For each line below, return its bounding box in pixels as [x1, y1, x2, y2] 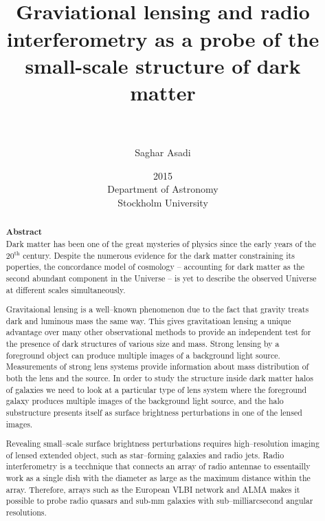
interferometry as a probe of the [6, 24, 320, 52]
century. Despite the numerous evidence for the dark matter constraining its [23, 249, 295, 261]
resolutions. [5, 507, 47, 518]
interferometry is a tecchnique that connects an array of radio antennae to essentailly [5, 460, 311, 472]
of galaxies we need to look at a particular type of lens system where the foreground [5, 383, 307, 395]
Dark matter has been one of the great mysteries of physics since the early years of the [5, 237, 316, 249]
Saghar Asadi [135, 145, 191, 160]
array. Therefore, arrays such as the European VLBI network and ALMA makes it [5, 483, 300, 495]
